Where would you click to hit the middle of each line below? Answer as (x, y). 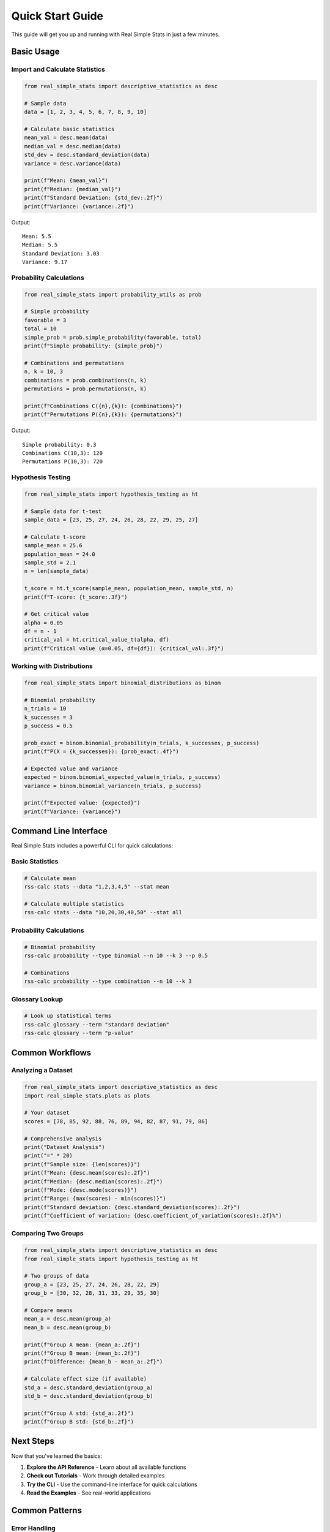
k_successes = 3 (49, 717)
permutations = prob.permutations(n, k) (85, 389)
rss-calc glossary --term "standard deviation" (97, 1024)
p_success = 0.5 (49, 726)
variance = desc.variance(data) (73, 163)
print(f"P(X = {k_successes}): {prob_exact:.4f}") (102, 752)
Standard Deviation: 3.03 (61, 253)
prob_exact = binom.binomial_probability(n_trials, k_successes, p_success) (142, 743)
